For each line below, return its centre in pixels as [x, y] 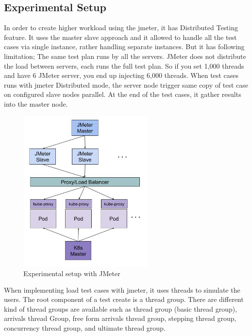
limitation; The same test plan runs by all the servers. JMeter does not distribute [125, 56]
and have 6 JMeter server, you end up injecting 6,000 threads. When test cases [121, 75]
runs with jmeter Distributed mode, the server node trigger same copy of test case [126, 84]
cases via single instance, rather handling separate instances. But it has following [124, 47]
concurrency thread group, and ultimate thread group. [85, 328]
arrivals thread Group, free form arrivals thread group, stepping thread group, [120, 318]
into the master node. [36, 103]
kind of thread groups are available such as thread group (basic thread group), [121, 308]
